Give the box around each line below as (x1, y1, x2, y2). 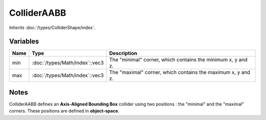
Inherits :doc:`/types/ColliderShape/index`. (9, 25, 96, 30)
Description (109, 50, 137, 57)
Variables (9, 37, 39, 46)
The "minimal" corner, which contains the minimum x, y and (109, 57, 248, 63)
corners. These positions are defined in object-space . (9, 108, 120, 114)
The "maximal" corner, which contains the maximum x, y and (109, 69, 251, 76)
